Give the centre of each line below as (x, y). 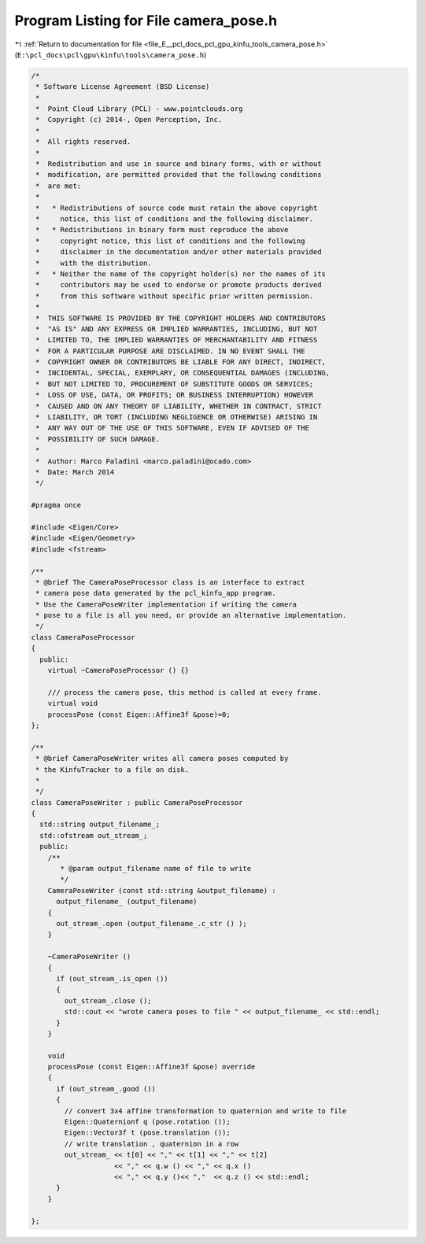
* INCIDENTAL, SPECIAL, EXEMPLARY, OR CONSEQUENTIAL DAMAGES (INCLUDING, (183, 373)
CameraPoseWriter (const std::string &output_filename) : (162, 890)
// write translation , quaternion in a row (152, 1144)
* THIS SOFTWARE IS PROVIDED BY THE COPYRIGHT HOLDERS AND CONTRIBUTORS (181, 318)
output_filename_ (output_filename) (127, 902)
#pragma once (56, 505)
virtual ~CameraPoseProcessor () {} (118, 670)
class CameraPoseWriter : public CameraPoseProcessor (137, 802)
